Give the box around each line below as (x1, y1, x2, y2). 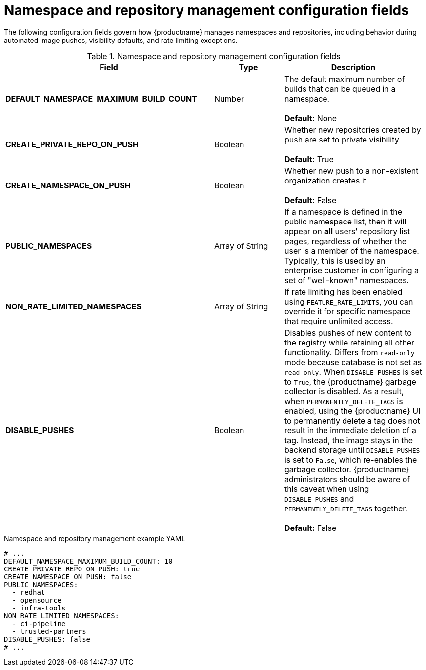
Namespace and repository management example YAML (4, 534, 185, 543)
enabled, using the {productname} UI (284, 406, 421, 416)
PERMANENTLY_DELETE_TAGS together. (284, 503, 407, 513)
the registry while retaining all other (284, 337, 415, 347)
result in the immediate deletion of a (284, 425, 416, 435)
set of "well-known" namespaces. (284, 275, 409, 285)
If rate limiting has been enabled (284, 286, 403, 297)
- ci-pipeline (12, 619, 66, 628)
